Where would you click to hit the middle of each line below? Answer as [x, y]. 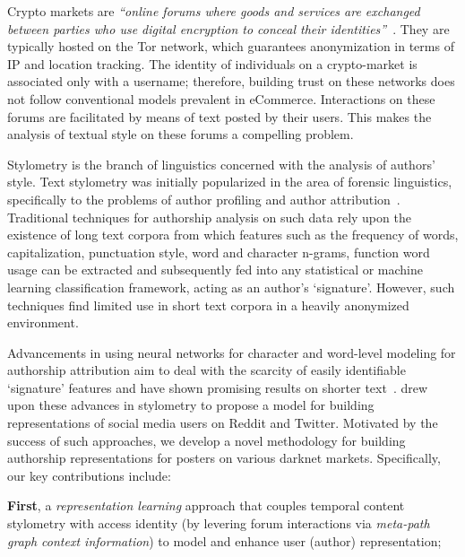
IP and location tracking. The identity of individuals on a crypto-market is [212, 63]
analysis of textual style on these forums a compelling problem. [181, 134]
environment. [43, 322]
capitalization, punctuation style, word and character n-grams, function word [219, 252]
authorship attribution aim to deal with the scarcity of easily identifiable [207, 370]
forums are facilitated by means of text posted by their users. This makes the [220, 116]
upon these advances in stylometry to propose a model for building [191, 405]
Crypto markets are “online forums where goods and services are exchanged [214, 11]
